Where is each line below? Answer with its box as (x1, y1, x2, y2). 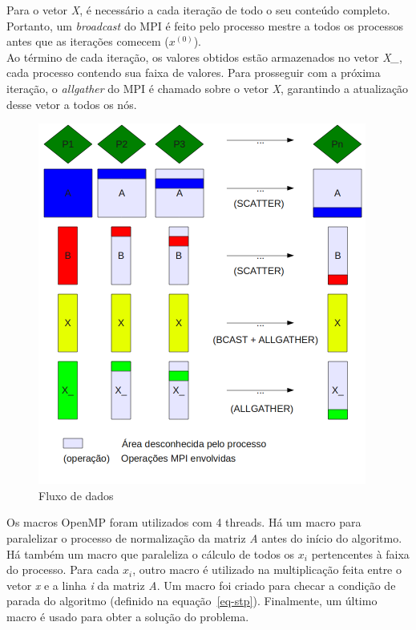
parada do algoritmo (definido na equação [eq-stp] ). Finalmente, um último (6, 592, 378, 609)
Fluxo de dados (38, 487, 114, 503)
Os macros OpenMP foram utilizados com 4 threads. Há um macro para (6, 514, 361, 531)
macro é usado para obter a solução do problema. (6, 608, 249, 624)
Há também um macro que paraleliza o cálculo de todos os (6, 545, 295, 562)
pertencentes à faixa (311, 545, 410, 562)
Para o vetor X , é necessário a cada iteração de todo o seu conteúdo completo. (6, 2, 390, 18)
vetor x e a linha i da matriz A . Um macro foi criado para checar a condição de (6, 576, 396, 593)
